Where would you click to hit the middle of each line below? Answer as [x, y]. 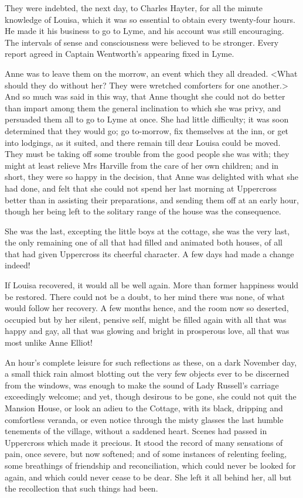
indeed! [18, 265]
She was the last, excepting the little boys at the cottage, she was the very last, [147, 231]
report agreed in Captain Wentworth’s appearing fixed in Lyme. [120, 54]
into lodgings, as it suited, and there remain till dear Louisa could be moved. [143, 142]
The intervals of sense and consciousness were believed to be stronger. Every [142, 42]
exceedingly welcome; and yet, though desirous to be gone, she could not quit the [151, 396]
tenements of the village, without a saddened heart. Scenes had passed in [136, 431]
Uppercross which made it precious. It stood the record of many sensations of [144, 442]
